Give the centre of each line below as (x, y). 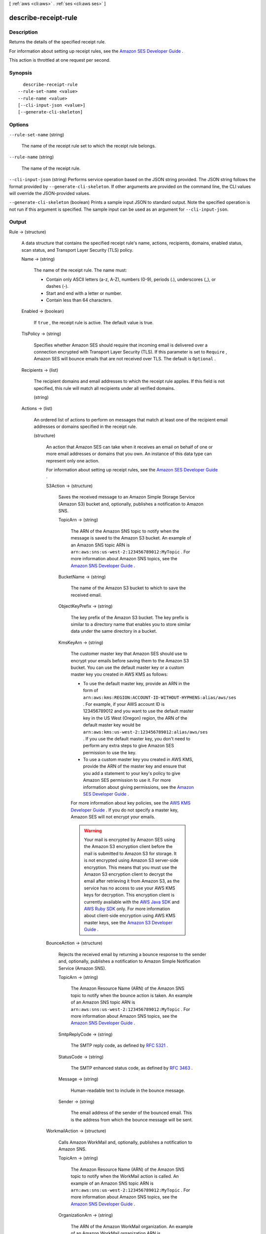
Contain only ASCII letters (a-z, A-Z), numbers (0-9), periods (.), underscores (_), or (131, 279)
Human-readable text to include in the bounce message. (128, 1090)
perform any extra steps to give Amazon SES (129, 746)
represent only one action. (73, 461)
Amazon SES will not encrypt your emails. (113, 817)
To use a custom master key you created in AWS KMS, (138, 760)
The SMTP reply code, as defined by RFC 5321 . (119, 1045)
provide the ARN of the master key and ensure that (134, 766)
